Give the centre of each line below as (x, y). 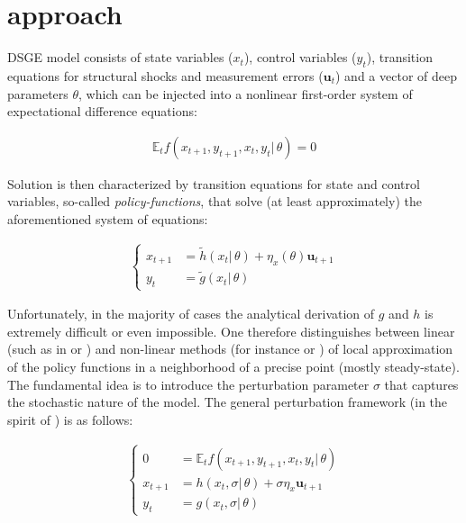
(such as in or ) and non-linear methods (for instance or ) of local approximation (230, 349)
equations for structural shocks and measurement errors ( (165, 75)
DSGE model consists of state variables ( (120, 57)
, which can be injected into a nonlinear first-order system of (246, 93)
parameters (38, 93)
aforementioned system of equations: (108, 218)
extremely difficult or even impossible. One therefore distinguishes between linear (231, 331)
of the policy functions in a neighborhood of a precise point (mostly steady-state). (233, 366)
